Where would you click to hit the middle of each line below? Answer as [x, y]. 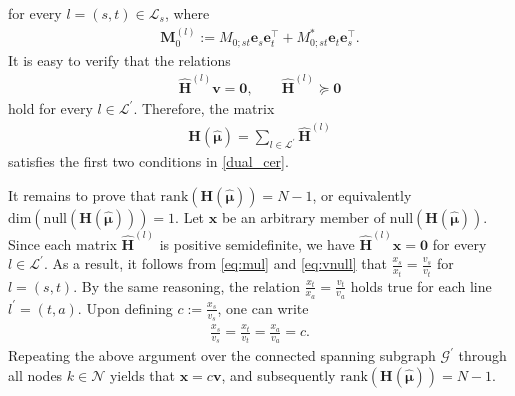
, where [187, 13]
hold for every [50, 108]
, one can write [263, 307]
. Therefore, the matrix [204, 108]
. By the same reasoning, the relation [186, 285]
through [482, 355]
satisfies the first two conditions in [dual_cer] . [148, 161]
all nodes [35, 375]
